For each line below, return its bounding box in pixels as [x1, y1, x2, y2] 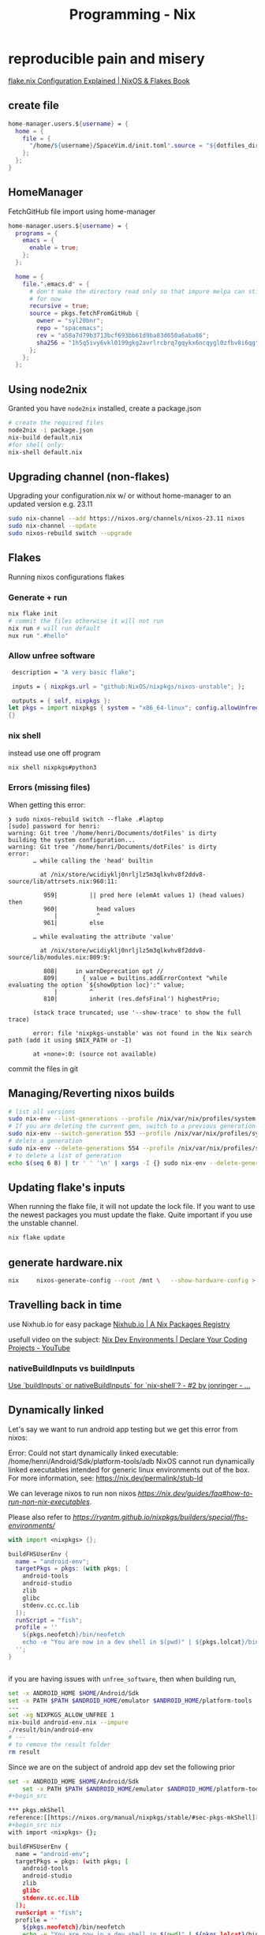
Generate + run [8, 592, 68, 603]
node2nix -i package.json [8, 426, 93, 434]
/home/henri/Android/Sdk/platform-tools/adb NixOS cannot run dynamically [8, 1456, 255, 1465]
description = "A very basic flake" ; [11, 668, 136, 676]
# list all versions [8, 1107, 77, 1116]
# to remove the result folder [8, 1740, 111, 1749]
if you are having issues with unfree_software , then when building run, [8, 1674, 237, 1683]
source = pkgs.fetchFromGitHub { [28, 309, 140, 317]
